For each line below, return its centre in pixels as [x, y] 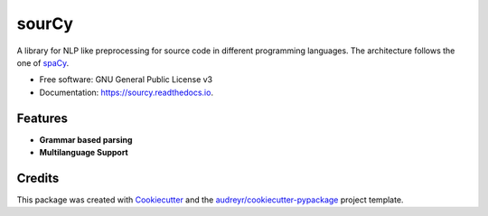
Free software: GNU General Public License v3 [126, 80]
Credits [38, 178]
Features [42, 118]
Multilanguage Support [84, 153]
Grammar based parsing [86, 139]
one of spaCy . [43, 62]
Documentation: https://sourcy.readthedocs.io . [127, 92]
